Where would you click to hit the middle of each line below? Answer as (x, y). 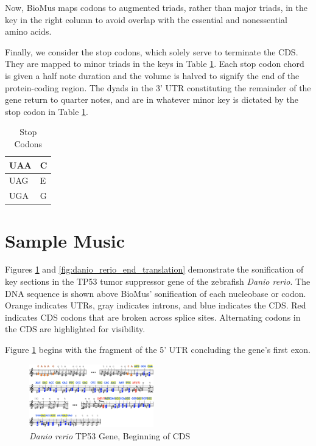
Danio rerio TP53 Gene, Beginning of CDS (110, 435)
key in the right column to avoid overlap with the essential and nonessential (146, 19)
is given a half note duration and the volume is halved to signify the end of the (152, 75)
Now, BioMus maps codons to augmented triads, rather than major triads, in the (156, 7)
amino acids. (28, 31)
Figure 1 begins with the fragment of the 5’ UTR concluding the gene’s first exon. (158, 349)
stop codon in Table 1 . (47, 111)
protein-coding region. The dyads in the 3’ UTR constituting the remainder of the (158, 87)
